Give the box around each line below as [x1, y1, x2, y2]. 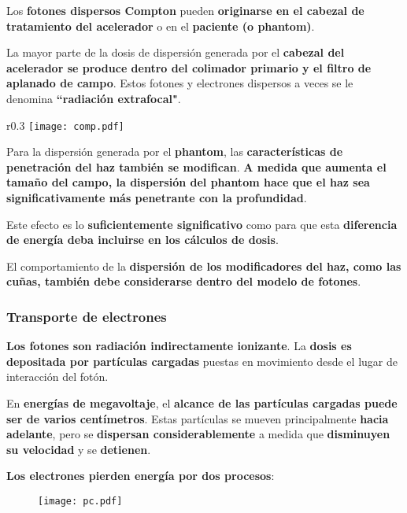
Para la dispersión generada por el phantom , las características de [6, 143, 343, 160]
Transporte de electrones [6, 306, 167, 326]
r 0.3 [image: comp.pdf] [6, 116, 124, 133]
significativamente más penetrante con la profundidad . [6, 190, 307, 205]
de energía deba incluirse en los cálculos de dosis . [6, 231, 279, 248]
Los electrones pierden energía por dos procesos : [6, 467, 275, 484]
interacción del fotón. [6, 368, 109, 385]
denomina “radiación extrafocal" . [6, 90, 181, 106]
